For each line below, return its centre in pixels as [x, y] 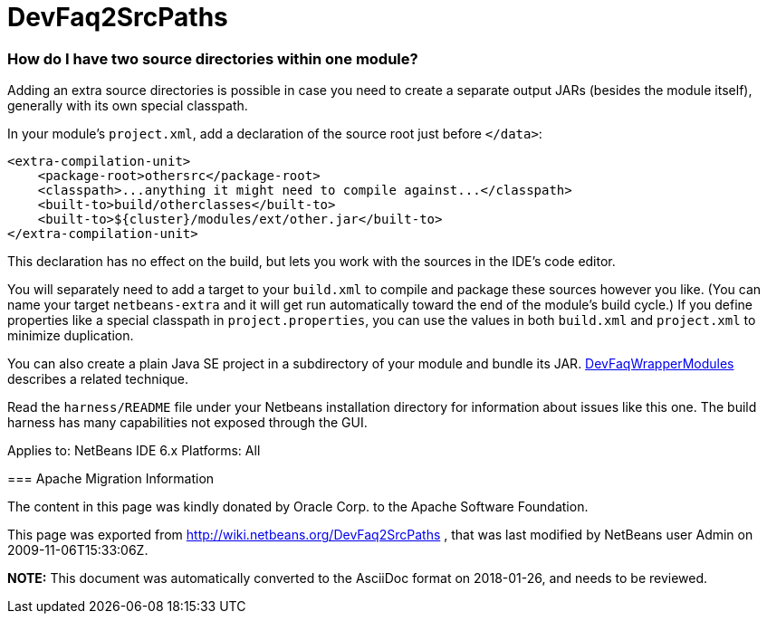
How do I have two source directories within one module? [213, 58]
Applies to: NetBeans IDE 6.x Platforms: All [134, 451]
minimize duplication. [71, 336]
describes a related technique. [98, 379]
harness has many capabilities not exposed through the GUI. [187, 423]
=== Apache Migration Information [111, 479]
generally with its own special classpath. [128, 106]
